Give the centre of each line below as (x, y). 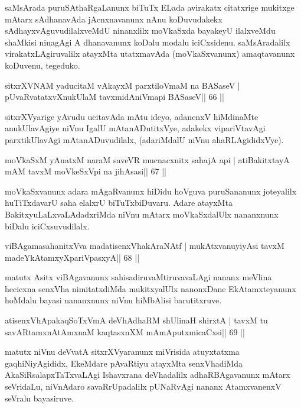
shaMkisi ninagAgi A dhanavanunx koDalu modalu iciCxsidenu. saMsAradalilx (148, 42)
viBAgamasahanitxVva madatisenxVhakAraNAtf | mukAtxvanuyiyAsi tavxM (145, 246)
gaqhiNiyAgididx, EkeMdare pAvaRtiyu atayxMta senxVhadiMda (124, 363)
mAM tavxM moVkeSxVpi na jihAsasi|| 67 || (86, 171)
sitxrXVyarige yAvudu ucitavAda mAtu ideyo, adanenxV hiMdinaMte (132, 116)
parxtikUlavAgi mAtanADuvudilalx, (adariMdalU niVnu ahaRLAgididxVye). (144, 139)
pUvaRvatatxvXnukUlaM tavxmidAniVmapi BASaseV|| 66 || (114, 97)
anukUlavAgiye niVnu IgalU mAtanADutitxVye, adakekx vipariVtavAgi (135, 128)
